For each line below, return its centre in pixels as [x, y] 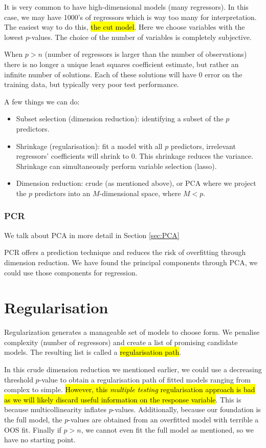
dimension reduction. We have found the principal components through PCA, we [131, 262]
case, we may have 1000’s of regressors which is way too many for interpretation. [130, 17]
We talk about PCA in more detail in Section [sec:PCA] [92, 235]
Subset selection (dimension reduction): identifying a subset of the [120, 119]
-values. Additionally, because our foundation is [186, 409]
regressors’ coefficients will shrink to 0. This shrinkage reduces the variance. [135, 156]
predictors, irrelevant [203, 146]
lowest [14, 37]
